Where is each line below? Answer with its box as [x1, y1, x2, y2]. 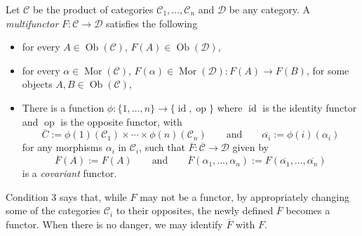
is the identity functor [262, 100, 357, 114]
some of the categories [6, 203, 101, 218]
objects [22, 77, 53, 91]
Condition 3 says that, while [6, 189, 127, 204]
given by [232, 140, 269, 155]
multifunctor [6, 15, 59, 30]
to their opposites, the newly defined [116, 203, 274, 218]
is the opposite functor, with [60, 114, 182, 129]
